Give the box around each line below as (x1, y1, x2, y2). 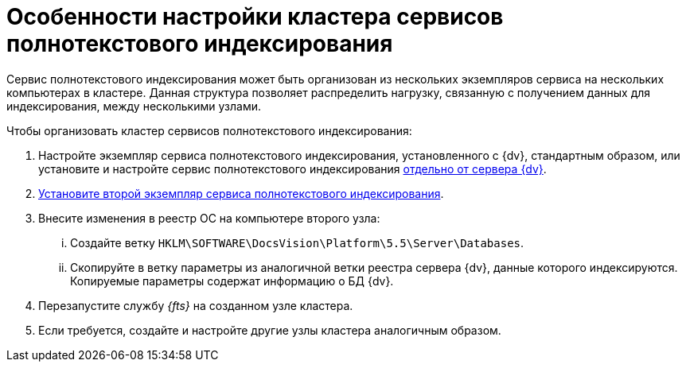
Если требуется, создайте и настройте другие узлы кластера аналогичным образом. (38, 323, 501, 337)
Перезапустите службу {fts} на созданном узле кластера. (38, 298, 353, 312)
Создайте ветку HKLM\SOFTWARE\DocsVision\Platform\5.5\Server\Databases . (70, 235, 524, 250)
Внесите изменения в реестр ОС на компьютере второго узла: (38, 211, 380, 225)
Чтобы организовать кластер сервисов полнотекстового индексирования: (6, 123, 412, 138)
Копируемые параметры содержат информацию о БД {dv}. (70, 273, 394, 288)
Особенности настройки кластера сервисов (6, 3, 504, 30)
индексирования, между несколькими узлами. (6, 99, 261, 113)
